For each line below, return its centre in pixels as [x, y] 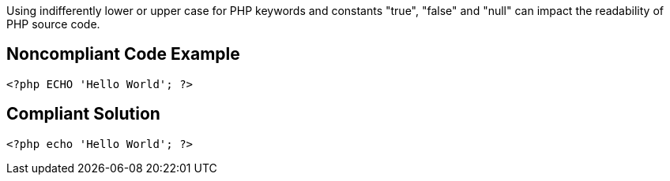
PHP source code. [53, 24]
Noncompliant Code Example [123, 54]
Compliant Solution [83, 114]
